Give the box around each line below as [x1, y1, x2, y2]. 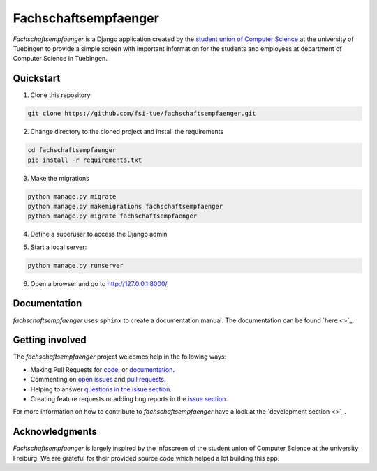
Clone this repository [30, 91, 91, 99]
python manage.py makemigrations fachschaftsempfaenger [27, 202, 223, 210]
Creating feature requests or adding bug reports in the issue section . [30, 395, 228, 403]
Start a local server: [30, 243, 87, 251]
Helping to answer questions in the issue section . [30, 384, 172, 394]
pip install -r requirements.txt [27, 156, 142, 164]
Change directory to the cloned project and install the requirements [30, 128, 224, 136]
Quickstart [13, 73, 61, 84]
